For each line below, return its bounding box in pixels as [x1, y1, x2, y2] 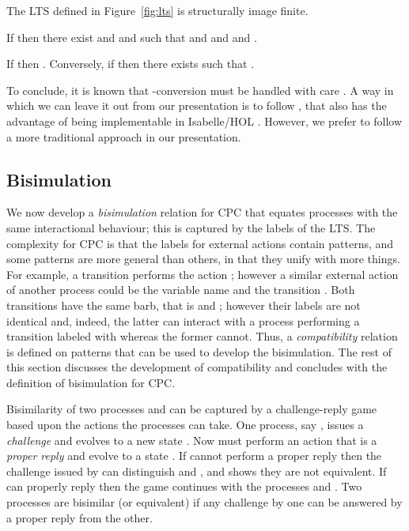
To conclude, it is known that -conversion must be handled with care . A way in [6, 81, 394, 98]
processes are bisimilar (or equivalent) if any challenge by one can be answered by [6, 494, 403, 510]
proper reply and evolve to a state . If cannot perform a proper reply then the [6, 447, 382, 464]
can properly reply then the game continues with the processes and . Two [6, 478, 362, 495]
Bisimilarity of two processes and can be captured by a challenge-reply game [6, 401, 377, 417]
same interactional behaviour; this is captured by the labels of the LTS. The [6, 219, 376, 235]
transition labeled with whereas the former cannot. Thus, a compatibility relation [6, 328, 398, 345]
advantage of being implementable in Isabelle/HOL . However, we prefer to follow [6, 112, 403, 129]
